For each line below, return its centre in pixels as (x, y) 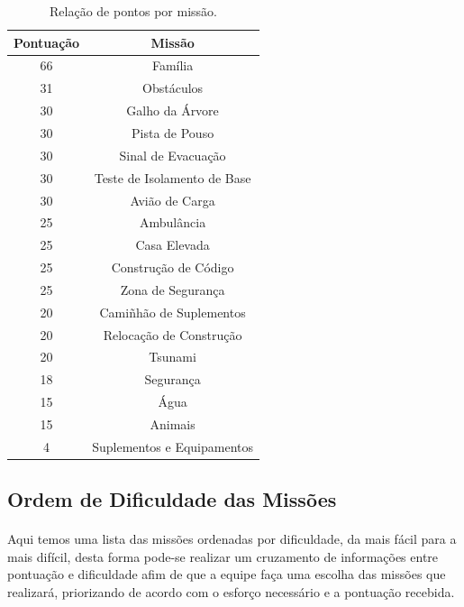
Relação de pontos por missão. (133, 11)
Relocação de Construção (173, 334)
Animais (173, 423)
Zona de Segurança (173, 289)
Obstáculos (173, 88)
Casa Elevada (173, 245)
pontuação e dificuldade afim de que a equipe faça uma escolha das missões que (227, 574)
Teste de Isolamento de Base (173, 177)
